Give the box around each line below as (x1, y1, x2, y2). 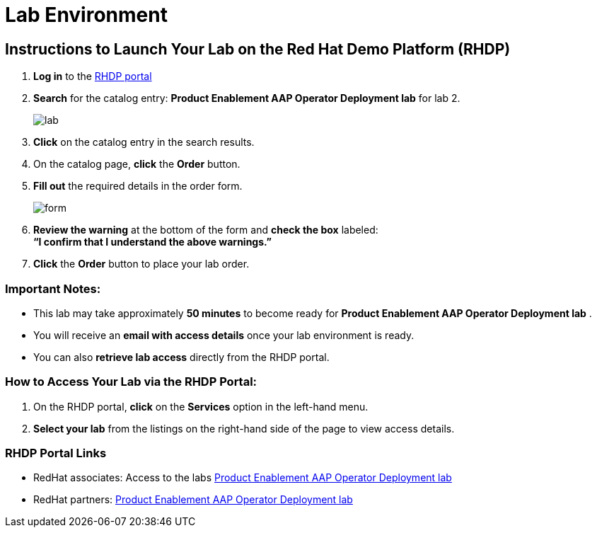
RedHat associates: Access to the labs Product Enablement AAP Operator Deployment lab (33, 471, 452, 484)
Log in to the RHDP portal (33, 70, 152, 83)
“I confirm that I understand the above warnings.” (33, 236, 272, 248)
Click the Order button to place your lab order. (33, 258, 250, 270)
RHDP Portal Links (5, 446, 107, 461)
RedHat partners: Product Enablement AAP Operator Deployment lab (33, 493, 353, 506)
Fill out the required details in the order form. (33, 180, 243, 193)
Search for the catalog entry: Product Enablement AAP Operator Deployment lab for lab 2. (33, 92, 460, 105)
